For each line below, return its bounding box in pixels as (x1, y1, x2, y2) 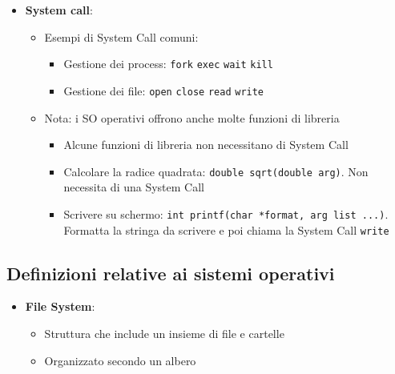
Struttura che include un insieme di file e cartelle (44, 325, 284, 342)
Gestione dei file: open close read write (63, 82, 264, 99)
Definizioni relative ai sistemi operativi (6, 260, 335, 285)
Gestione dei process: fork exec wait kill (63, 55, 273, 72)
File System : (25, 298, 95, 315)
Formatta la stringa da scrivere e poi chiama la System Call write (63, 221, 389, 238)
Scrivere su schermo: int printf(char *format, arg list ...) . (63, 205, 389, 222)
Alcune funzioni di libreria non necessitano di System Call (63, 136, 349, 153)
